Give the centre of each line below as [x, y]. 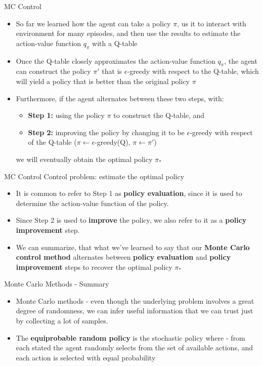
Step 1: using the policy [66, 115]
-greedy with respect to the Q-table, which [193, 71]
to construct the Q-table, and [159, 115]
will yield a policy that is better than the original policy [103, 81]
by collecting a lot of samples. [62, 321]
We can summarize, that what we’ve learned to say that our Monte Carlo [133, 247]
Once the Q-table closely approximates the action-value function [116, 60]
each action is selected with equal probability [86, 357]
